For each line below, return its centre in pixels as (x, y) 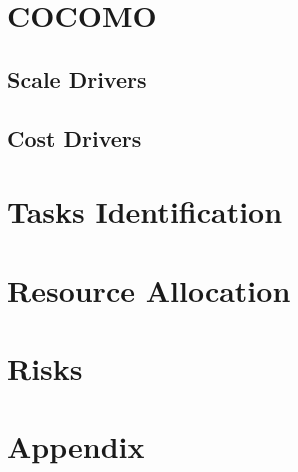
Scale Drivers (77, 78)
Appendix (76, 446)
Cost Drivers (74, 137)
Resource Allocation (149, 289)
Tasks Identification (145, 211)
